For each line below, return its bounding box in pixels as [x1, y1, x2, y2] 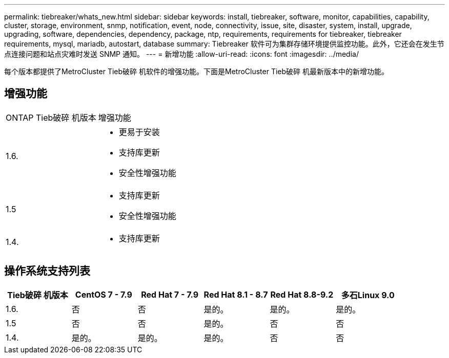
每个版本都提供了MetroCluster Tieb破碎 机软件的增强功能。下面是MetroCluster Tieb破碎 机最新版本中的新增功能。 [4, 67, 389, 76]
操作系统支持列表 [4, 264, 90, 278]
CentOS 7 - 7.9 [75, 289, 132, 300]
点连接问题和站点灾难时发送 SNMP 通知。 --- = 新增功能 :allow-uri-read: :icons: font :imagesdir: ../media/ [4, 50, 359, 58]
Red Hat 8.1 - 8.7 [203, 289, 268, 300]
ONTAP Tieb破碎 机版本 [6, 112, 96, 123]
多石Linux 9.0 [341, 289, 395, 300]
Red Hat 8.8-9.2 [270, 289, 334, 300]
